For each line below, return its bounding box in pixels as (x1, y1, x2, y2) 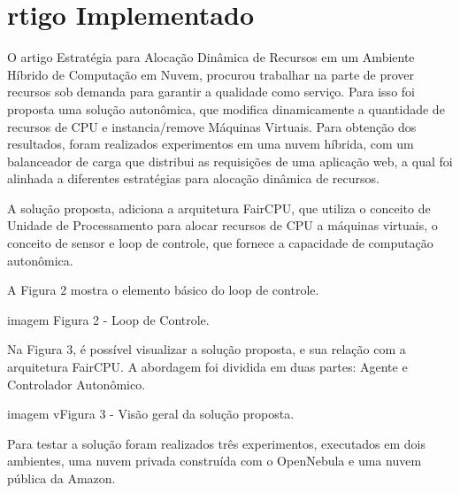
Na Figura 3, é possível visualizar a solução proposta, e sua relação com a (7, 340, 406, 358)
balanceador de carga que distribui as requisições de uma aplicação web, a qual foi (7, 151, 453, 170)
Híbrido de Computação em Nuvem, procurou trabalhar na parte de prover (7, 65, 415, 83)
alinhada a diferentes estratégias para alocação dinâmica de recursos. (7, 169, 379, 188)
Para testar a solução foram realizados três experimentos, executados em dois (7, 434, 426, 452)
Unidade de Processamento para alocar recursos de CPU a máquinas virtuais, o (7, 216, 438, 235)
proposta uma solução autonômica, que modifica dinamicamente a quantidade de (7, 99, 445, 118)
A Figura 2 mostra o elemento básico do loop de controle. (7, 281, 319, 299)
